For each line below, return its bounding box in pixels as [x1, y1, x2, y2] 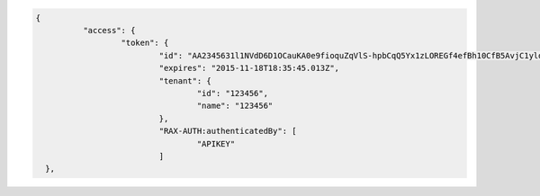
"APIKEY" [196, 138, 236, 148]
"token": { [121, 38, 169, 49]
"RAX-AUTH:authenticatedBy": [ [158, 126, 297, 137]
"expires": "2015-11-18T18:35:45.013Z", [158, 63, 340, 74]
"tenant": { [158, 76, 211, 85]
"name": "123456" [196, 101, 274, 111]
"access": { [82, 25, 136, 35]
